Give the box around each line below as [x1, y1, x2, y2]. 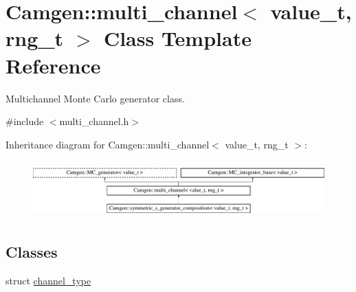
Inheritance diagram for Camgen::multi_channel [5, 137, 210, 151]
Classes [5, 241, 58, 262]
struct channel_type [5, 273, 91, 287]
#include [5, 114, 44, 128]
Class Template [103, 24, 252, 52]
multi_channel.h [59, 114, 129, 128]
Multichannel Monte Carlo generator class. [5, 91, 185, 105]
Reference [5, 51, 101, 79]
